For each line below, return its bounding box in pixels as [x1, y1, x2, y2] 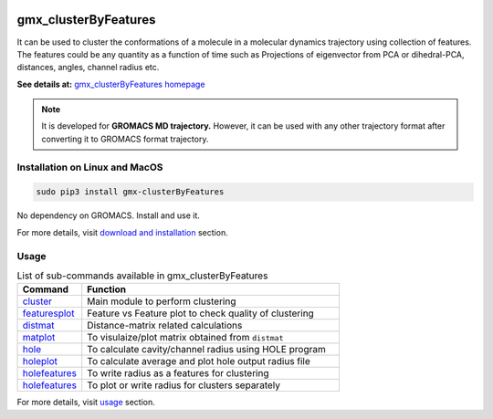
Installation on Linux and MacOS [16, 161, 163, 173]
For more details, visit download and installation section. [16, 226, 228, 237]
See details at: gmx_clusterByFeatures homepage [16, 79, 205, 89]
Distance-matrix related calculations [87, 319, 243, 332]
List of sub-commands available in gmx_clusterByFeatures [16, 269, 268, 282]
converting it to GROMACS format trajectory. [41, 133, 209, 144]
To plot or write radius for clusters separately [87, 379, 280, 392]
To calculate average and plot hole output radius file [87, 355, 310, 368]
